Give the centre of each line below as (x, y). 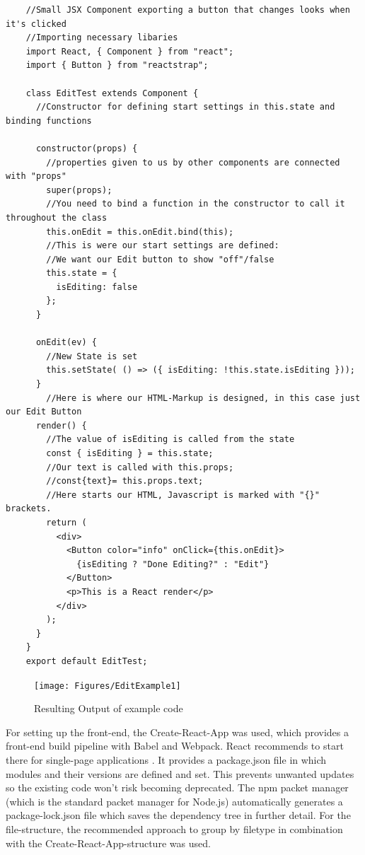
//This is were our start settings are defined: (163, 246)
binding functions (49, 121)
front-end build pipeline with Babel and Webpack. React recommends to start (175, 746)
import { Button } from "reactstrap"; (117, 65)
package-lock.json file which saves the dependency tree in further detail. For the (178, 815)
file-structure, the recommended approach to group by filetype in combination (174, 828)
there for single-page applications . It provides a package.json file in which (166, 759)
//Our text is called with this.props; (140, 467)
